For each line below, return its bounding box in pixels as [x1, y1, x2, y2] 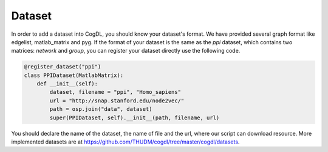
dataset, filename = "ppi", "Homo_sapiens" [49, 88, 182, 96]
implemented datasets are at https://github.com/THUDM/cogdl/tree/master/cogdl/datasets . [11, 138, 240, 145]
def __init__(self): [36, 81, 98, 87]
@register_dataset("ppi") [24, 64, 101, 70]
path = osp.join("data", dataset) [49, 106, 152, 113]
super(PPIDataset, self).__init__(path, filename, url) [49, 114, 220, 121]
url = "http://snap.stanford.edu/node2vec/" [49, 97, 185, 104]
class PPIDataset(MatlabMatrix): [24, 71, 124, 79]
